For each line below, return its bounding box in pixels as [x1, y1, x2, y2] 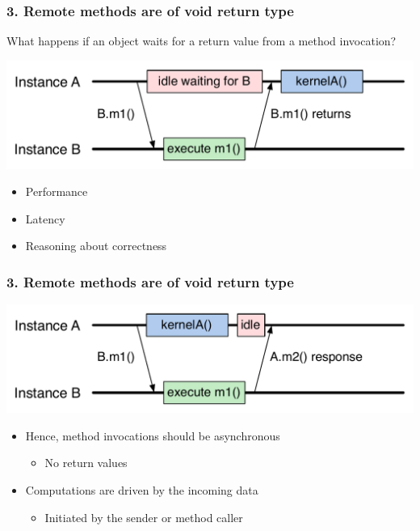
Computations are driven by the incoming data [25, 481, 258, 498]
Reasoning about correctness [25, 237, 167, 254]
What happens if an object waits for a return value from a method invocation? [6, 32, 397, 49]
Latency [25, 210, 65, 227]
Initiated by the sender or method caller [44, 508, 243, 525]
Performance [25, 183, 88, 200]
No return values [44, 454, 128, 471]
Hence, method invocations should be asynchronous [25, 427, 280, 444]
